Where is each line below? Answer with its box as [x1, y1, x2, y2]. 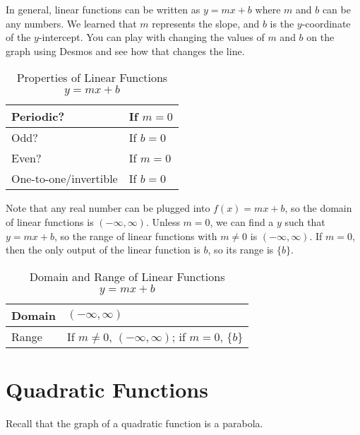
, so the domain [284, 201, 352, 215]
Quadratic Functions [6, 374, 208, 403]
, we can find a [210, 214, 274, 229]
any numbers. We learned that [6, 16, 137, 30]
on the [306, 30, 335, 44]
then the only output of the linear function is [6, 242, 200, 257]
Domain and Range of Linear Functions [29, 268, 225, 285]
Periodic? [11, 108, 65, 125]
